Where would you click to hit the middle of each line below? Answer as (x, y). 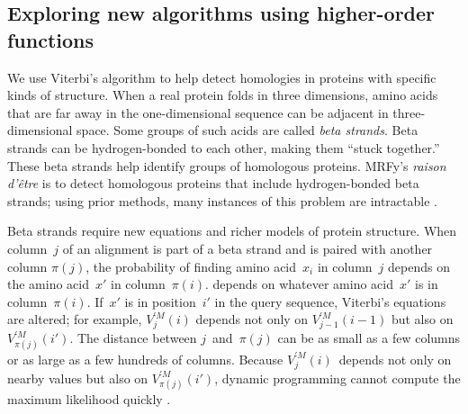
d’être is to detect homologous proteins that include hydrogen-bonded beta (213, 183)
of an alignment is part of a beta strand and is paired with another (247, 248)
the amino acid (48, 284)
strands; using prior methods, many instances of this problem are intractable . (222, 200)
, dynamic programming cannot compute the (337, 378)
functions (51, 39)
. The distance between (133, 338)
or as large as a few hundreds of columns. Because (145, 359)
